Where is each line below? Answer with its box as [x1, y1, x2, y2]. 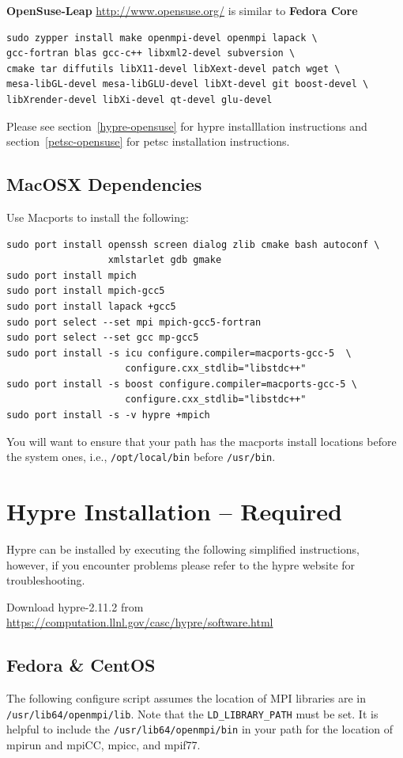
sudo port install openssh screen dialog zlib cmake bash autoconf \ [6, 238, 380, 250]
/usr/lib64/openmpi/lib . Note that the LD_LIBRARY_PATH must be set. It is [6, 705, 379, 722]
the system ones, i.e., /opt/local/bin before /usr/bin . [6, 448, 276, 465]
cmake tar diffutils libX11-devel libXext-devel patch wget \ [6, 63, 341, 74]
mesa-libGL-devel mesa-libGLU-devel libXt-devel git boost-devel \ [6, 78, 369, 90]
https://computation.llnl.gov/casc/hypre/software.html [6, 614, 273, 630]
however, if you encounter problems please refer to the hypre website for [6, 556, 356, 573]
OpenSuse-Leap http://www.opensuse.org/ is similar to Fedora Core [6, 2, 358, 18]
